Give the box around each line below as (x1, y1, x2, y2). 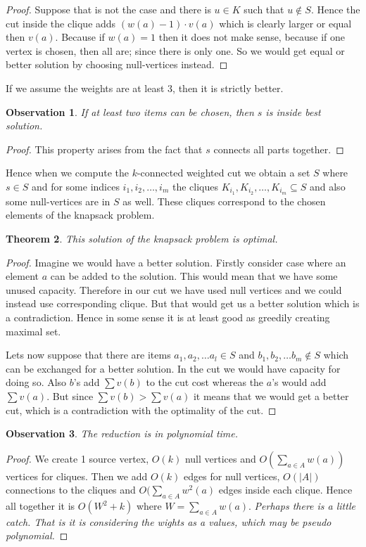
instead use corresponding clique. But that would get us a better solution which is (6, 296, 360, 311)
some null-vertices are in (6, 193, 111, 208)
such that (244, 2, 284, 16)
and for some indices (31, 179, 120, 193)
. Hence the (310, 2, 360, 16)
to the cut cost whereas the (146, 375, 264, 390)
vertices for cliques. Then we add (6, 468, 148, 483)
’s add (73, 375, 100, 390)
